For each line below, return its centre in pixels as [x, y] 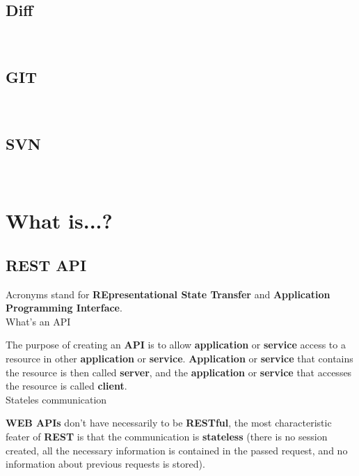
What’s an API [38, 321]
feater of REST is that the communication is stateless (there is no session [167, 436]
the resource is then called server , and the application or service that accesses [179, 372]
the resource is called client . [66, 386]
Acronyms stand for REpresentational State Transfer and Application [168, 294]
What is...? [59, 221]
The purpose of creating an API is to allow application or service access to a [176, 345]
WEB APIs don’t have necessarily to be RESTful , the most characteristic [169, 423]
